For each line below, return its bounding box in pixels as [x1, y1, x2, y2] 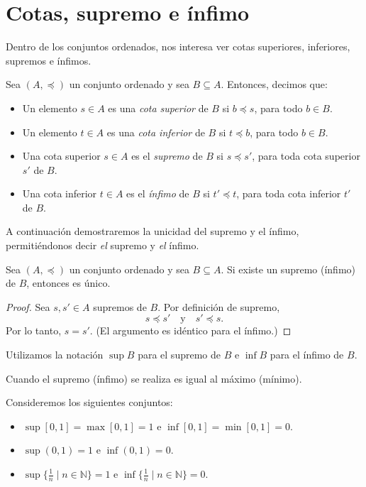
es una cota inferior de [106, 124, 205, 139]
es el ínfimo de [126, 186, 189, 201]
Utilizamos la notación [6, 347, 104, 362]
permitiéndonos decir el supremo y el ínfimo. [6, 238, 199, 253]
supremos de [93, 299, 147, 314]
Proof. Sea [6, 299, 50, 314]
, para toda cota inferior [236, 186, 341, 201]
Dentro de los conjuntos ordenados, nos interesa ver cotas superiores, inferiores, [6, 39, 350, 54]
